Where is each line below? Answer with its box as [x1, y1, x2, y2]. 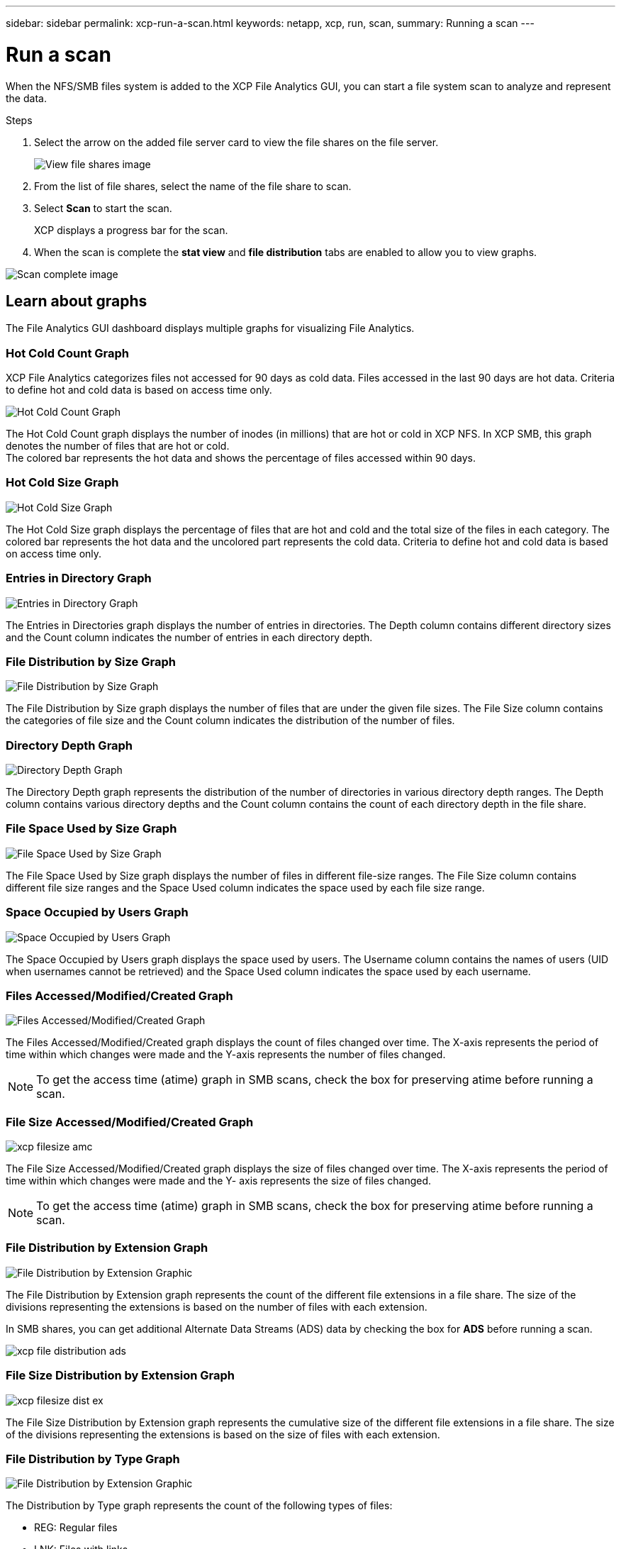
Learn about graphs [6, 292, 147, 310]
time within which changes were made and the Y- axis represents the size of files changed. [6, 1175, 432, 1187]
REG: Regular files [34, 1521, 118, 1534]
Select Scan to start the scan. [34, 201, 172, 214]
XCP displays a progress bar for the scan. [34, 223, 228, 236]
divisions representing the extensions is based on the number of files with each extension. [6, 1300, 427, 1313]
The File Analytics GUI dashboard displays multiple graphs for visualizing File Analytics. [6, 322, 415, 335]
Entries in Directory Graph [6, 571, 152, 586]
